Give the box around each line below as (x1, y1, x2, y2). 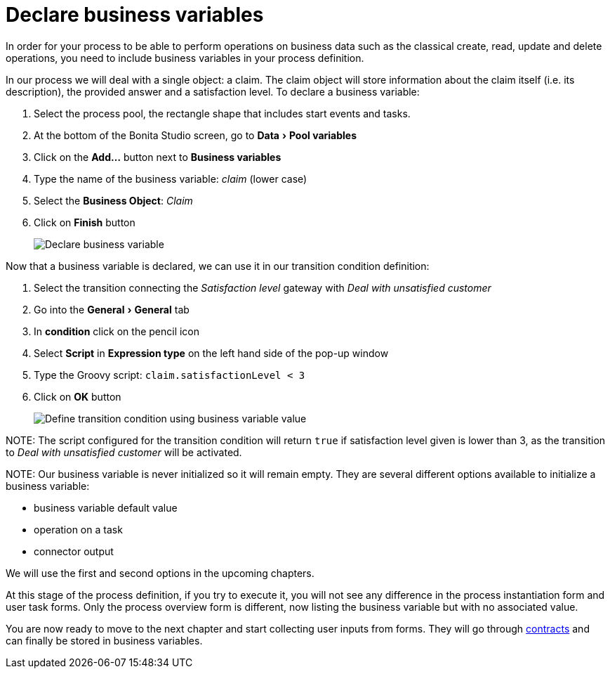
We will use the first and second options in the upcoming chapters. (6, 566, 314, 579)
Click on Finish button (34, 216, 135, 228)
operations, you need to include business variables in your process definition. (6, 51, 364, 64)
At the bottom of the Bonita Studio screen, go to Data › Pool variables (34, 129, 357, 141)
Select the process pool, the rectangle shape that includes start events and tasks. (34, 107, 411, 119)
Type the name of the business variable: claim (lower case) (34, 172, 307, 185)
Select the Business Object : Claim (34, 194, 193, 207)
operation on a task (34, 523, 123, 536)
